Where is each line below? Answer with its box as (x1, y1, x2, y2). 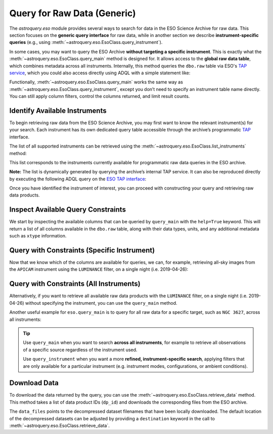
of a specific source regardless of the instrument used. (23, 347, 138, 353)
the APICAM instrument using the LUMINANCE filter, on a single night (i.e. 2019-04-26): (9, 266, 189, 272)
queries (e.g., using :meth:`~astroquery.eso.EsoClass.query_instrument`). (9, 39, 163, 45)
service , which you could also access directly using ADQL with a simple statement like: (9, 70, 191, 76)
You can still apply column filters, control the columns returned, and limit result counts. (9, 93, 190, 100)
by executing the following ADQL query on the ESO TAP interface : (9, 176, 147, 182)
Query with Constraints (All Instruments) (9, 279, 141, 288)
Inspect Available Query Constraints (9, 205, 126, 214)
